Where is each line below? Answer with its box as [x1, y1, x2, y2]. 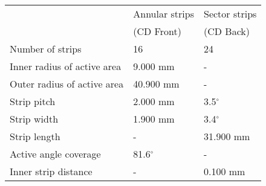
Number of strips [10, 42, 82, 56]
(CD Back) [203, 24, 250, 38]
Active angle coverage [10, 147, 101, 161]
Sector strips [203, 7, 257, 21]
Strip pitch [10, 94, 56, 108]
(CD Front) [133, 24, 181, 38]
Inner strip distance [10, 164, 92, 178]
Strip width [10, 112, 59, 126]
